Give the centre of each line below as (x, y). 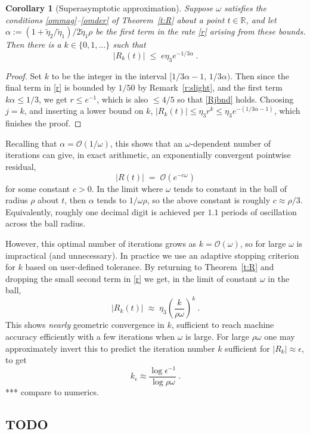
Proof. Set (24, 75)
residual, (21, 167)
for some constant (38, 188)
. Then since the (260, 75)
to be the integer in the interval (109, 75)
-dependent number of (230, 143)
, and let (261, 19)
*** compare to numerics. (52, 391)
